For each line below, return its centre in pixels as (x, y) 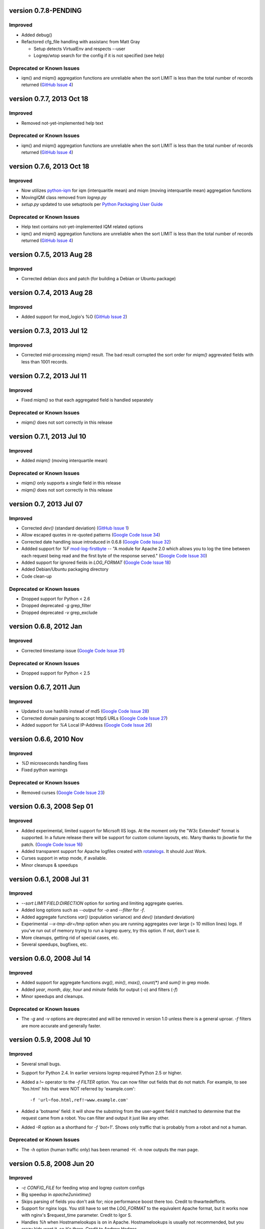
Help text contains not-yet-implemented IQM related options (82, 227)
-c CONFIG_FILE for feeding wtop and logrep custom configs (83, 1188)
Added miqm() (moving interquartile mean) (65, 461)
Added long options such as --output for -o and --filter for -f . (83, 910)
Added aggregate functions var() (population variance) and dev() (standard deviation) (108, 917)
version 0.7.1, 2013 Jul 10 (48, 436)
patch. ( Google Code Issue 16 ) (52, 844)
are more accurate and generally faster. (61, 1025)
